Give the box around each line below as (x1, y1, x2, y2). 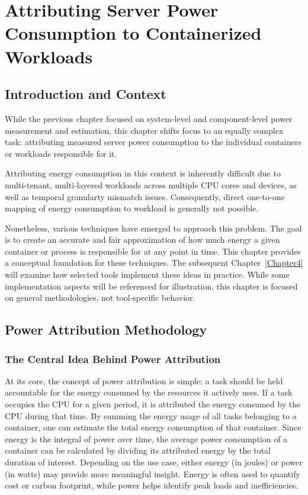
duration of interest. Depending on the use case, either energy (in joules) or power (5, 456, 303, 468)
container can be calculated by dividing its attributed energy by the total (5, 444, 271, 457)
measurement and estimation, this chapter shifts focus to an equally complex (5, 124, 284, 136)
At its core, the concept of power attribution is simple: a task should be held (5, 374, 283, 387)
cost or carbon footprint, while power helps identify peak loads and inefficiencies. (5, 479, 299, 491)
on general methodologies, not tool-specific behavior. (5, 291, 195, 304)
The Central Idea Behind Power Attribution (5, 351, 221, 366)
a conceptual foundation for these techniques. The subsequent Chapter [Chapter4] (5, 256, 303, 269)
